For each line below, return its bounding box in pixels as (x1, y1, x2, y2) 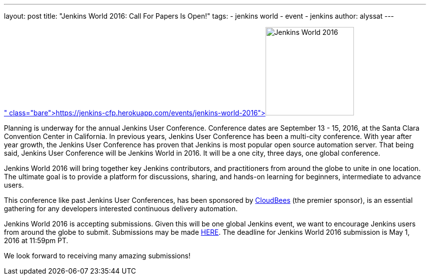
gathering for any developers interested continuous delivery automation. (4, 204, 238, 213)
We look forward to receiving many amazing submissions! (4, 251, 191, 260)
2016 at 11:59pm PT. (4, 236, 68, 245)
